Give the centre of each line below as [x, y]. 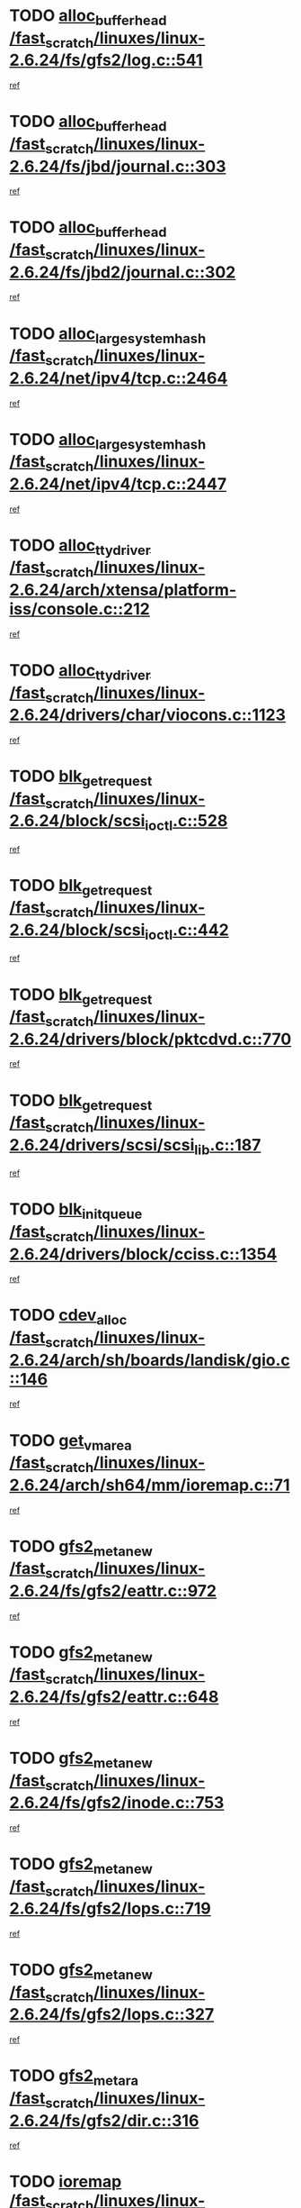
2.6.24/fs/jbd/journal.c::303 [118, 166]
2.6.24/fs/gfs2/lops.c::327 [112, 2015]
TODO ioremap [66, 2182]
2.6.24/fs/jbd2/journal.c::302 [123, 272]
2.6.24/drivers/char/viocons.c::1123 [147, 715]
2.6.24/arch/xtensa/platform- [123, 590]
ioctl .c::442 [187, 931]
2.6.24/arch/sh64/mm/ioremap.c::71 [150, 1485]
